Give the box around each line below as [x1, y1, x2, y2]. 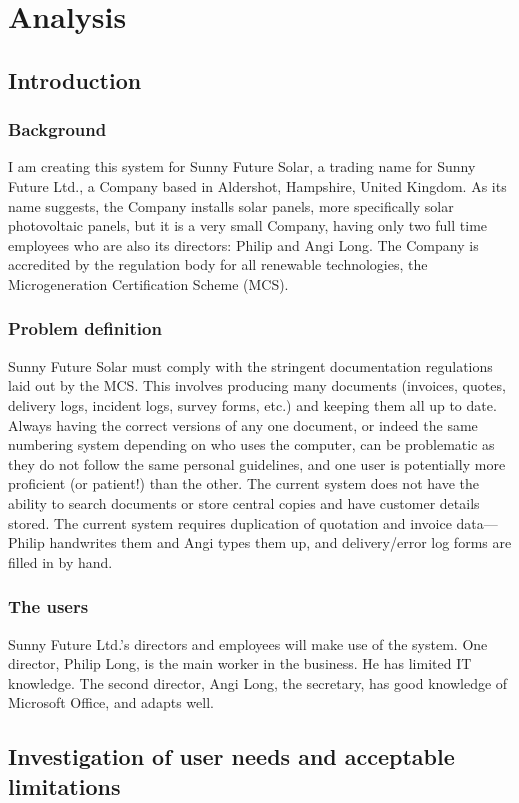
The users [8, 594, 89, 619]
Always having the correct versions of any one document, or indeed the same [8, 414, 478, 435]
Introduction [8, 64, 142, 95]
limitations [8, 770, 121, 801]
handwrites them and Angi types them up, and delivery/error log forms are [49, 532, 512, 553]
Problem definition [8, 316, 162, 341]
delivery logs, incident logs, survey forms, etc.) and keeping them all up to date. [8, 394, 497, 415]
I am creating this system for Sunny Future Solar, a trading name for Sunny [8, 156, 476, 177]
